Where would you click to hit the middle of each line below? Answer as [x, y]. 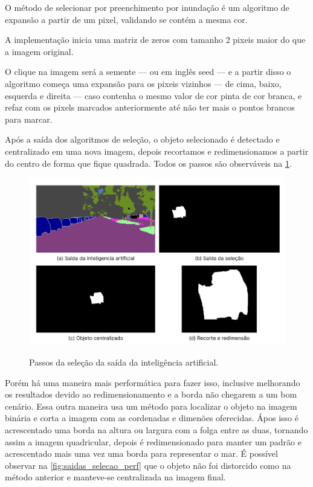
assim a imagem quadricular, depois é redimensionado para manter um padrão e [153, 441]
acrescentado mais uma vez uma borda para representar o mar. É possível [141, 453]
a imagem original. [39, 51]
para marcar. [29, 119]
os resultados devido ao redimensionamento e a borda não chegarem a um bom [151, 394]
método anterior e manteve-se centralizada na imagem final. [115, 477]
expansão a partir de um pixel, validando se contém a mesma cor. [126, 19]
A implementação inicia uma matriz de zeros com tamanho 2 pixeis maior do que [155, 40]
